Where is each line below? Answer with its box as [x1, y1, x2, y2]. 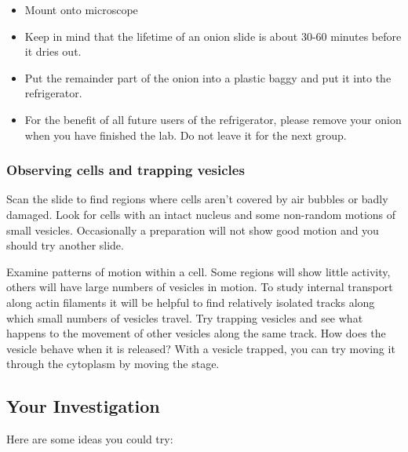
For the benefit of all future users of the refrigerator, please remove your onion [24, 111, 402, 127]
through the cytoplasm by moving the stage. [6, 355, 220, 372]
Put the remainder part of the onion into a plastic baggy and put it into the [24, 69, 392, 86]
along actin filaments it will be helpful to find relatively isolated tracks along [6, 293, 375, 310]
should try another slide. [6, 237, 124, 253]
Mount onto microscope [24, 2, 138, 17]
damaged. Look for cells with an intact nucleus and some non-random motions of [6, 206, 396, 222]
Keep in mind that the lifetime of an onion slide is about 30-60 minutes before [24, 27, 402, 44]
